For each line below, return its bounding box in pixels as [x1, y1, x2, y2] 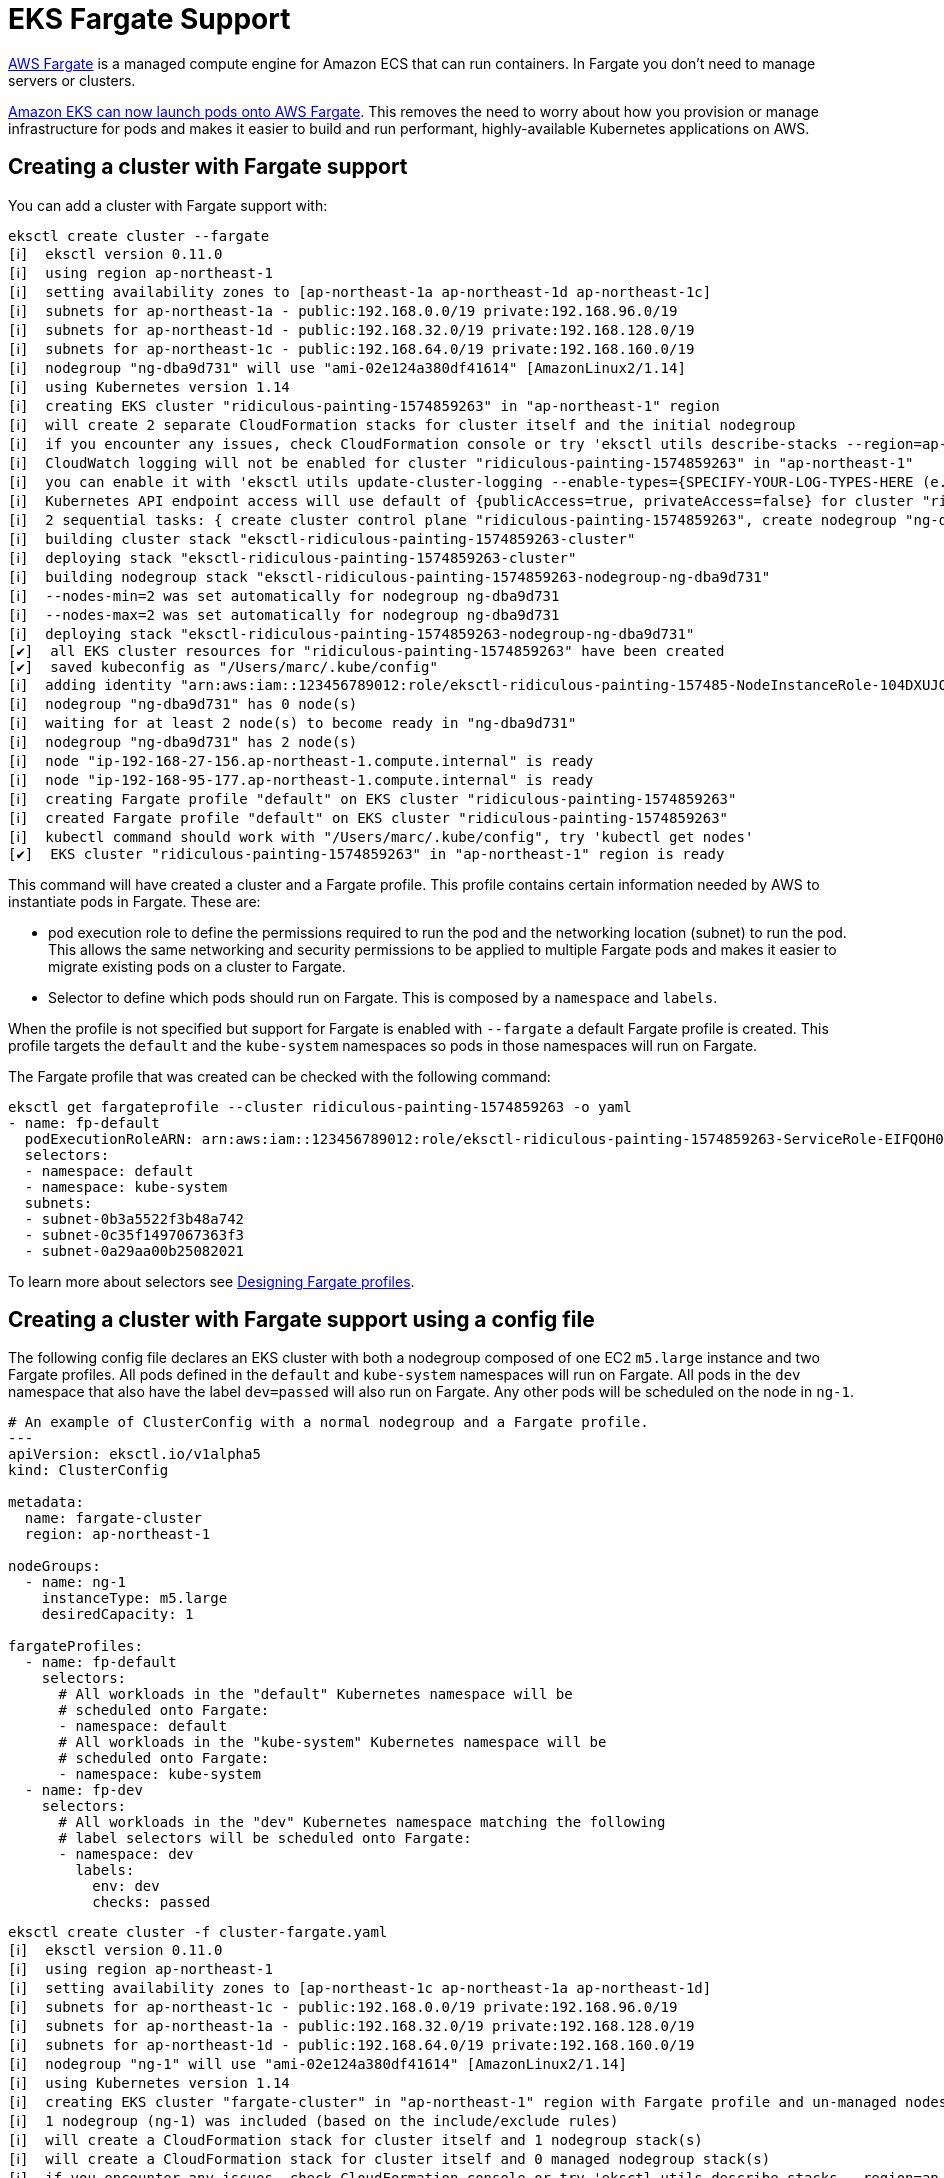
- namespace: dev [58, 1846, 194, 1863]
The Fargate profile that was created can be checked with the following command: [8, 1067, 551, 1085]
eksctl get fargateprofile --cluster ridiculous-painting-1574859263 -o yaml [8, 1098, 632, 1115]
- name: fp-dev [24, 1782, 143, 1799]
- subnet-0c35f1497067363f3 [24, 1226, 245, 1243]
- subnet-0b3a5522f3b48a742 [24, 1210, 245, 1227]
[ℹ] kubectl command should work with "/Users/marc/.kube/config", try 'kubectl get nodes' [8, 828, 754, 845]
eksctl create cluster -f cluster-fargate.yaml [8, 1924, 388, 1941]
